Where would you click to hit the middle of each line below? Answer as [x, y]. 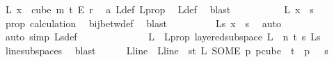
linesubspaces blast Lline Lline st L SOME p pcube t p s [167, 50]
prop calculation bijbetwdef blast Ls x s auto [143, 23]
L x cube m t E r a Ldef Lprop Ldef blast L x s [159, 9]
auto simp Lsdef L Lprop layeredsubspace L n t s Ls [163, 37]
